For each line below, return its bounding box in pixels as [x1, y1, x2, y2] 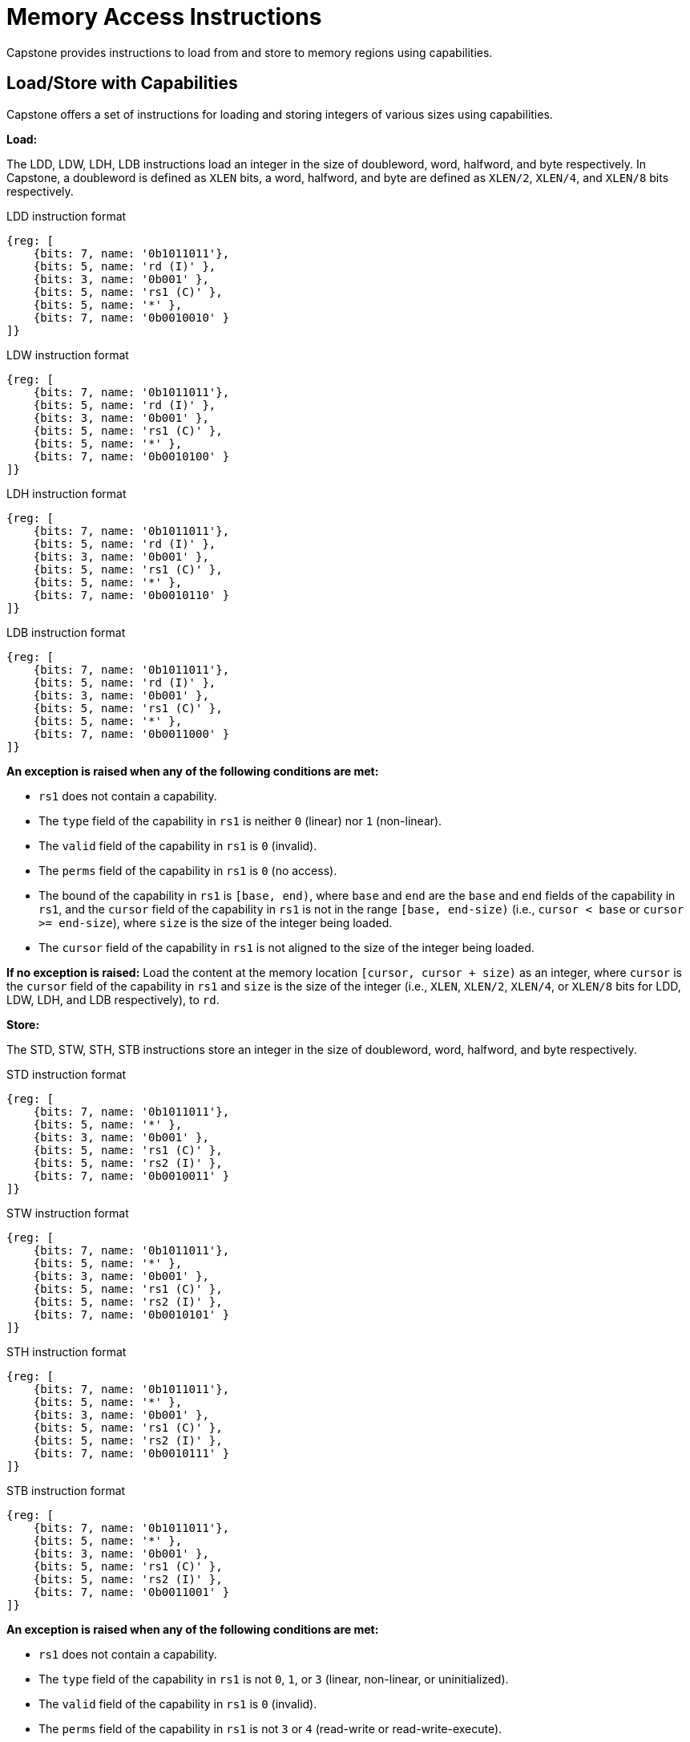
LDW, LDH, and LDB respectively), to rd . [6, 992, 220, 1007]
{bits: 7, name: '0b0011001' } [33, 1585, 230, 1598]
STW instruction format [6, 1205, 129, 1220]
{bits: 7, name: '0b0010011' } [33, 1169, 230, 1182]
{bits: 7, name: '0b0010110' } [33, 588, 230, 602]
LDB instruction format [6, 625, 126, 639]
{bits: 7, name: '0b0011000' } [33, 727, 230, 740]
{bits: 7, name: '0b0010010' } [33, 310, 230, 324]
